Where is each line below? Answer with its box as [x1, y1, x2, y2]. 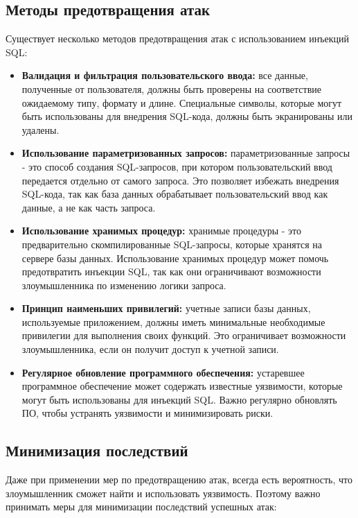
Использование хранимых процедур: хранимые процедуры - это [21, 223, 302, 238]
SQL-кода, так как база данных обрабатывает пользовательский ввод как [21, 187, 328, 201]
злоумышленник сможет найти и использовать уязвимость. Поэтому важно [6, 485, 321, 500]
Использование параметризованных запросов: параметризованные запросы [21, 146, 350, 160]
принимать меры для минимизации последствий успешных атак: [6, 499, 277, 514]
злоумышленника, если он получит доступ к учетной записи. [21, 342, 279, 356]
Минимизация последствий [6, 440, 188, 461]
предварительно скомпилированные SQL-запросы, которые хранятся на [21, 236, 322, 251]
